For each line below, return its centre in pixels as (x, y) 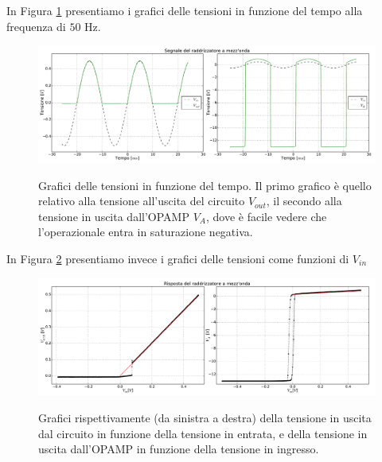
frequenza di (36, 26)
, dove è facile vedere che (266, 216)
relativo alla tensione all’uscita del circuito (142, 201)
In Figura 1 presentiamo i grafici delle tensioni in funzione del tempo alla (185, 10)
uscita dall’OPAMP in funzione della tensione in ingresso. (179, 449)
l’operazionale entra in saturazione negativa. (146, 232)
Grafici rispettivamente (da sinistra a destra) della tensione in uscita (205, 417)
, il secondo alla (304, 201)
